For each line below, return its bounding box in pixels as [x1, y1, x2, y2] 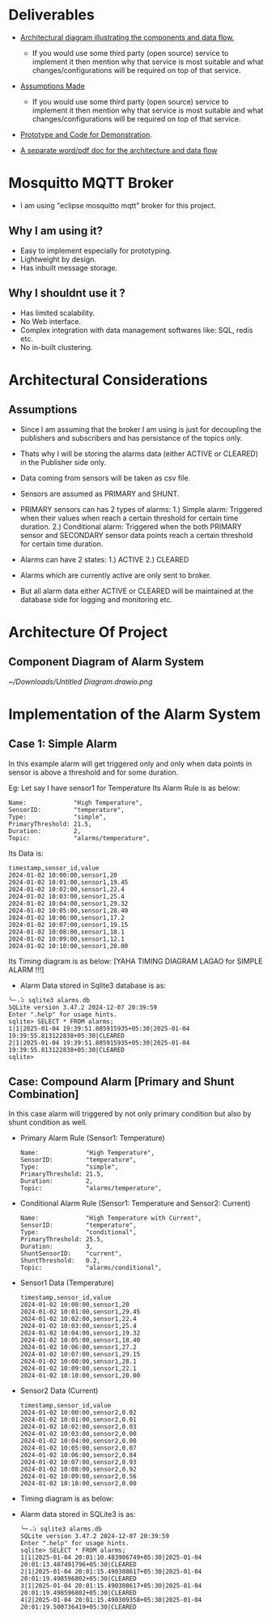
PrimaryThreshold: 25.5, [19, 1236, 104, 1244]
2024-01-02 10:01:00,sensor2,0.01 [19, 1416, 137, 1424]
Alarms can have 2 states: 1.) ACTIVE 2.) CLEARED [19, 554, 189, 564]
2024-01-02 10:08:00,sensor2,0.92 [19, 1465, 137, 1474]
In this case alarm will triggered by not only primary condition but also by [8, 1109, 252, 1119]
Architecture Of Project [8, 622, 168, 641]
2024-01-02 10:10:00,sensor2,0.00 [19, 1480, 137, 1488]
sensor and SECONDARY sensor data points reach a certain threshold [19, 530, 253, 540]
